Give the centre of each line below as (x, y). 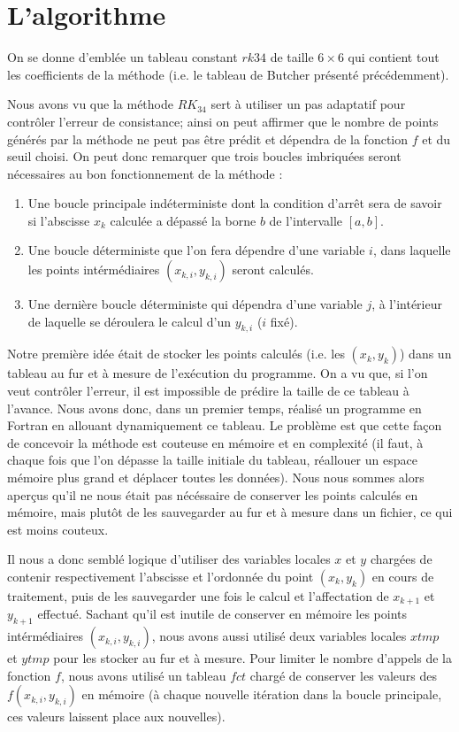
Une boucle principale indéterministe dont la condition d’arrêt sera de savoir (235, 203)
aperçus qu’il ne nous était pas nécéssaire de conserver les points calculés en (213, 494)
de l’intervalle (306, 220)
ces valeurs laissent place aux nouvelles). (116, 717)
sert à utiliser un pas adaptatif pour (308, 104)
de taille (292, 57)
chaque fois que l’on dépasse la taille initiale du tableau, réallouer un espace (212, 460)
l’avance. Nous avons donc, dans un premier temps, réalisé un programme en (214, 408)
